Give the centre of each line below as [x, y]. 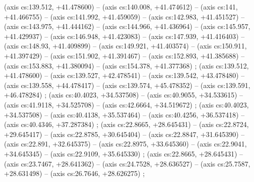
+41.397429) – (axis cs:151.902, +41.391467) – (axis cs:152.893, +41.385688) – [124, 55]
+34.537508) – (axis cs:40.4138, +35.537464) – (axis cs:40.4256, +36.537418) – [124, 114]
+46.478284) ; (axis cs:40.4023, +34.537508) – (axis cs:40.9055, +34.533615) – [123, 95]
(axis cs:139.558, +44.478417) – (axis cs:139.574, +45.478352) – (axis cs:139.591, [127, 85]
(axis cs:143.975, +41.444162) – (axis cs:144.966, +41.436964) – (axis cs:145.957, [127, 26]
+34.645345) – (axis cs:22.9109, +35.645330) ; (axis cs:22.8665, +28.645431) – [123, 153]
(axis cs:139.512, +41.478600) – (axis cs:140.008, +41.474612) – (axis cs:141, [121, 6]
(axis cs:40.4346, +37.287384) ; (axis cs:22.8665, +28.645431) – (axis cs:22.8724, [126, 124]
